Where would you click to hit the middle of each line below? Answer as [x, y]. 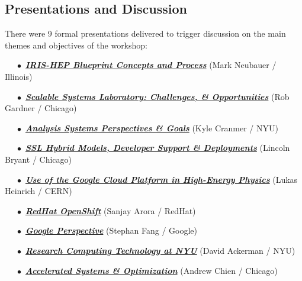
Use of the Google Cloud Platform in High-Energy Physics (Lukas [162, 179]
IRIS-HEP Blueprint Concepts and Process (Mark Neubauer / [151, 65]
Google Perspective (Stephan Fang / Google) [111, 230]
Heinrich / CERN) [38, 191]
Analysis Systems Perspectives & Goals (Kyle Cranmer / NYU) [152, 127]
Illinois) [19, 76]
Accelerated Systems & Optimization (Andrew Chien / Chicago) [152, 270]
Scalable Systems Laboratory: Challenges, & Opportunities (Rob [158, 96]
